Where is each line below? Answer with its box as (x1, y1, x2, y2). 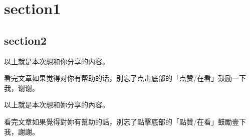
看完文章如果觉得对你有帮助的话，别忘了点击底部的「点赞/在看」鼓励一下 (4, 73, 246, 83)
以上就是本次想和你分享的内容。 (4, 56, 109, 66)
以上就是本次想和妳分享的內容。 (4, 99, 109, 110)
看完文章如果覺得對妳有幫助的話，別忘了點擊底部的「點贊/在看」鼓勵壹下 (4, 116, 246, 126)
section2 (4, 32, 47, 48)
